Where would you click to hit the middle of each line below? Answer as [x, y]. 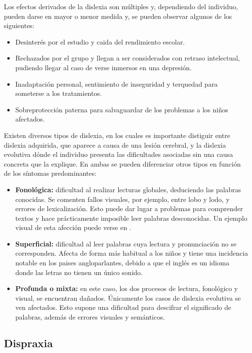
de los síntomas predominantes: [50, 173]
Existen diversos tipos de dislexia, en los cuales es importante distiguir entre [117, 135]
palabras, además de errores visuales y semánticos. [90, 317]
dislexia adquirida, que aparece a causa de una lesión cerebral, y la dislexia [115, 145]
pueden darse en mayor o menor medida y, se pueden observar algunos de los [118, 16]
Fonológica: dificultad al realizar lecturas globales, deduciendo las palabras [128, 189]
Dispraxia [29, 343]
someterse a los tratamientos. [58, 93]
